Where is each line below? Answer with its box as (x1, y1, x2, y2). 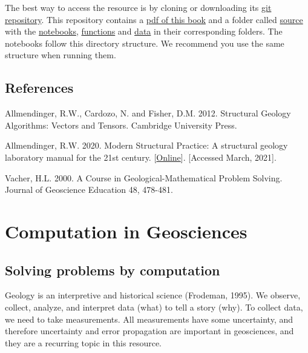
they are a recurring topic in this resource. (5, 336, 162, 349)
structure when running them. (5, 49, 116, 61)
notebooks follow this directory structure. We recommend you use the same (5, 36, 284, 49)
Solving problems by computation (5, 260, 220, 279)
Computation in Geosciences (5, 218, 247, 243)
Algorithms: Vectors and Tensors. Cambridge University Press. (5, 118, 237, 131)
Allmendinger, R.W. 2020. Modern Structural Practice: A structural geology (5, 139, 288, 152)
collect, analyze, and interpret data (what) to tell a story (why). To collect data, (5, 300, 303, 313)
